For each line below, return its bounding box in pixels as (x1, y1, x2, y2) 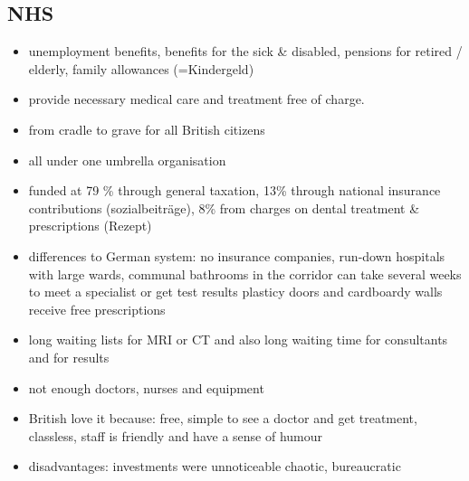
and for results (28, 347, 110, 366)
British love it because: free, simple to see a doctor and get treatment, (28, 409, 417, 428)
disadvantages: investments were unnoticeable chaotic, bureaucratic (28, 457, 401, 476)
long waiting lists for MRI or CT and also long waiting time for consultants (28, 330, 448, 349)
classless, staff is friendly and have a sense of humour (28, 426, 323, 445)
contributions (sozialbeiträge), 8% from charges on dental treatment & (28, 198, 420, 217)
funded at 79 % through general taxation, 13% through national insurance (28, 181, 441, 200)
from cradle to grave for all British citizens (28, 119, 265, 138)
